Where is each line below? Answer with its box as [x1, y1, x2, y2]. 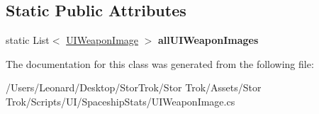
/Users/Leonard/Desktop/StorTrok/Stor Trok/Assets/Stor [6, 80, 262, 95]
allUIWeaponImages [158, 33, 259, 47]
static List [6, 33, 50, 47]
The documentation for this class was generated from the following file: [6, 56, 314, 71]
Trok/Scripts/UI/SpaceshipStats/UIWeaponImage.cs [6, 93, 235, 108]
